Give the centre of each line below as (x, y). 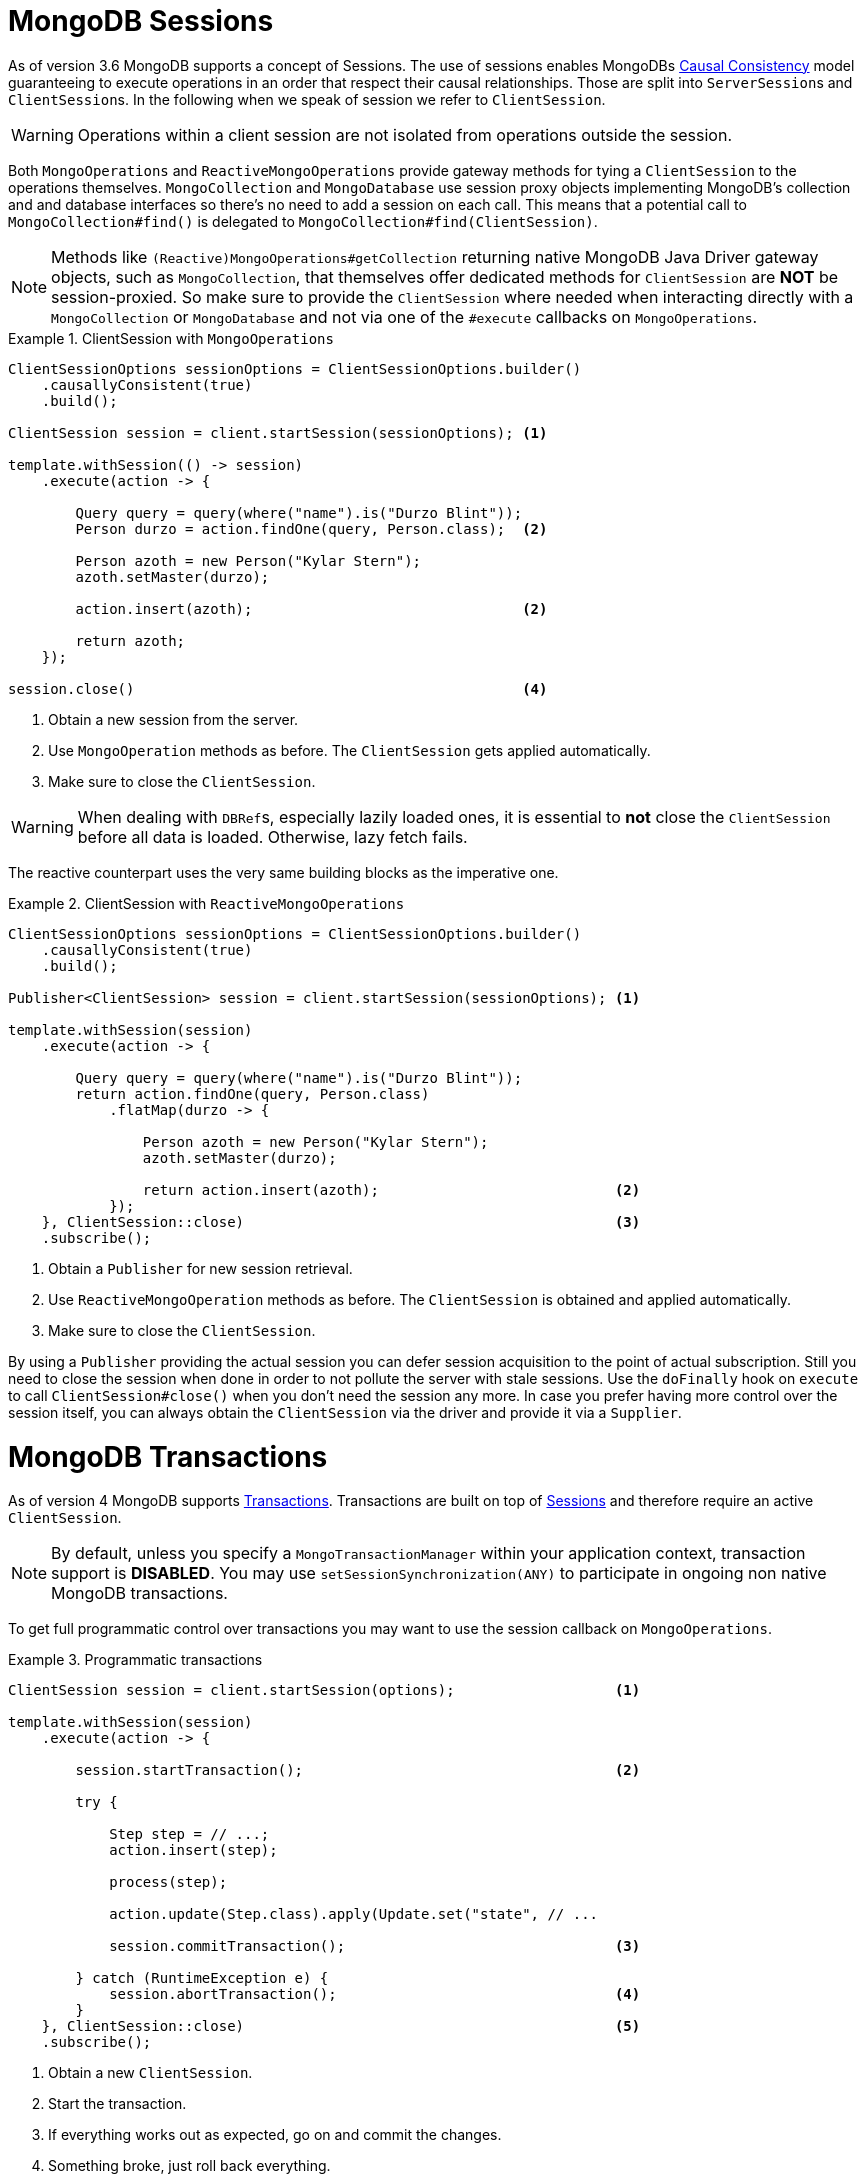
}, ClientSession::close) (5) (341, 2026)
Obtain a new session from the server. (173, 719)
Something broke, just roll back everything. (189, 2166)
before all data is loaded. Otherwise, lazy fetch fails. (272, 836)
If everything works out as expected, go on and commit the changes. (275, 2135)
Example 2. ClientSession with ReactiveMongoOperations (206, 903)
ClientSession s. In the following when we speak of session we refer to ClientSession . (307, 99)
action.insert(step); (193, 1850)
